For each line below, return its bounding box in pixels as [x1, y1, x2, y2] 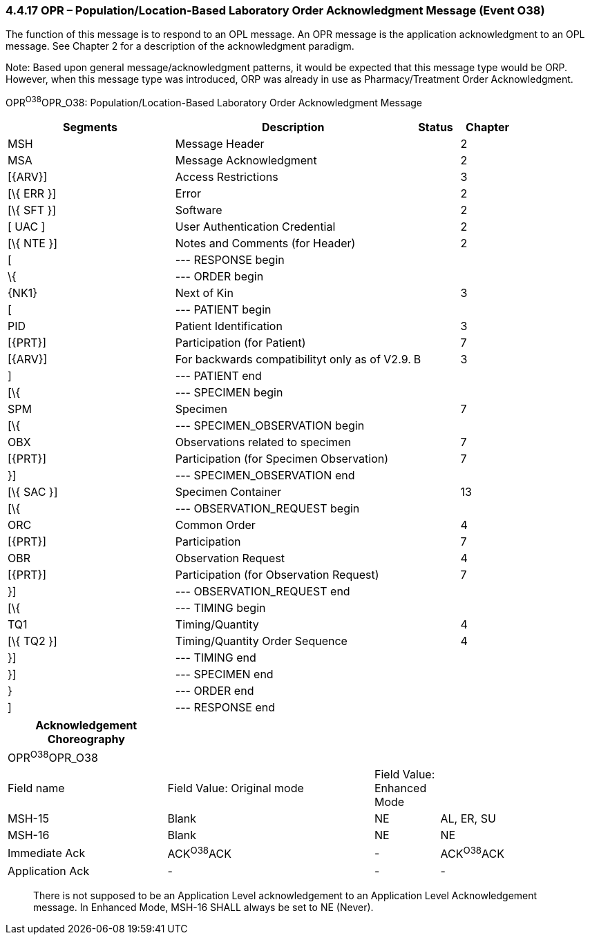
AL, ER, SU [440, 812, 496, 826]
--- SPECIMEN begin [175, 385, 283, 400]
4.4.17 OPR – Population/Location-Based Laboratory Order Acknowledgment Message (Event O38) [6, 3, 545, 17]
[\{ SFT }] [8, 203, 57, 218]
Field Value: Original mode [167, 781, 304, 796]
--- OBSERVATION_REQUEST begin [175, 501, 360, 516]
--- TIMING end [175, 651, 256, 665]
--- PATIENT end [175, 369, 262, 383]
